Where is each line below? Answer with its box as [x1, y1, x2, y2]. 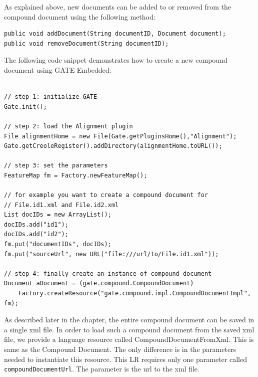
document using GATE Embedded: [4, 64, 111, 75]
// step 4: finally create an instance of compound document [4, 270, 212, 277]
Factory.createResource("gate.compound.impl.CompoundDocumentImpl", [18, 290, 251, 297]
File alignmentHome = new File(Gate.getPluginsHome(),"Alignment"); [4, 132, 237, 140]
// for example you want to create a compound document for [4, 192, 208, 199]
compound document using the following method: [4, 11, 155, 22]
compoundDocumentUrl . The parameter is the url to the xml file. [4, 363, 199, 374]
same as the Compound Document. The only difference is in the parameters [4, 344, 236, 354]
